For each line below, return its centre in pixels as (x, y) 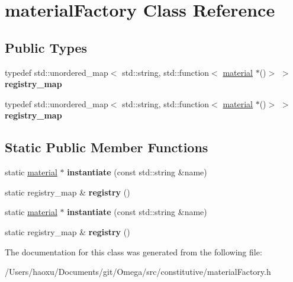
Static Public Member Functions (107, 147)
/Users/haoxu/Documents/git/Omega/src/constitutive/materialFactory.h (138, 272)
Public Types (46, 47)
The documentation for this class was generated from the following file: (133, 251)
